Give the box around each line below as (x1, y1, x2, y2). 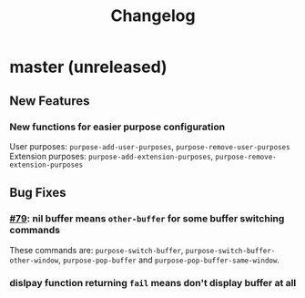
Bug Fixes (9, 185, 66, 200)
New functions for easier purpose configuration (9, 120, 226, 133)
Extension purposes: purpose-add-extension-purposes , (9, 150, 214, 161)
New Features (9, 93, 90, 108)
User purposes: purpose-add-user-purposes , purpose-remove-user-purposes (9, 140, 290, 151)
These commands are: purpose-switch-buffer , (9, 244, 184, 255)
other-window (9, 256, 59, 265)
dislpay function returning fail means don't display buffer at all (9, 277, 297, 290)
